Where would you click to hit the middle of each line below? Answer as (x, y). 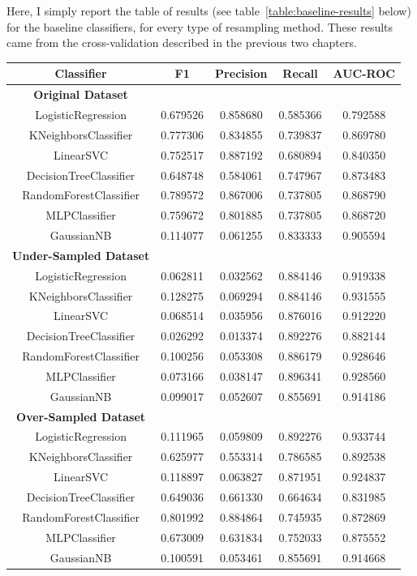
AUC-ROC (364, 73)
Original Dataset (81, 94)
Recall (300, 73)
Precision (241, 73)
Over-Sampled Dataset (81, 416)
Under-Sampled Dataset (81, 255)
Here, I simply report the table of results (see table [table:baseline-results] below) (209, 11)
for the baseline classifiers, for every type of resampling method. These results (200, 26)
